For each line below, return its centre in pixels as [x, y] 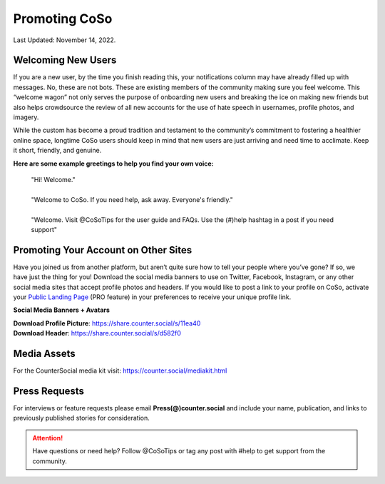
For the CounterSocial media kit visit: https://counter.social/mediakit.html [120, 370]
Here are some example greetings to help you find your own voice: [113, 163]
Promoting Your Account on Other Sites [103, 250]
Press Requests [49, 391]
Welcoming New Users [65, 60]
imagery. [26, 117]
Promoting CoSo [63, 19]
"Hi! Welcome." [53, 179]
